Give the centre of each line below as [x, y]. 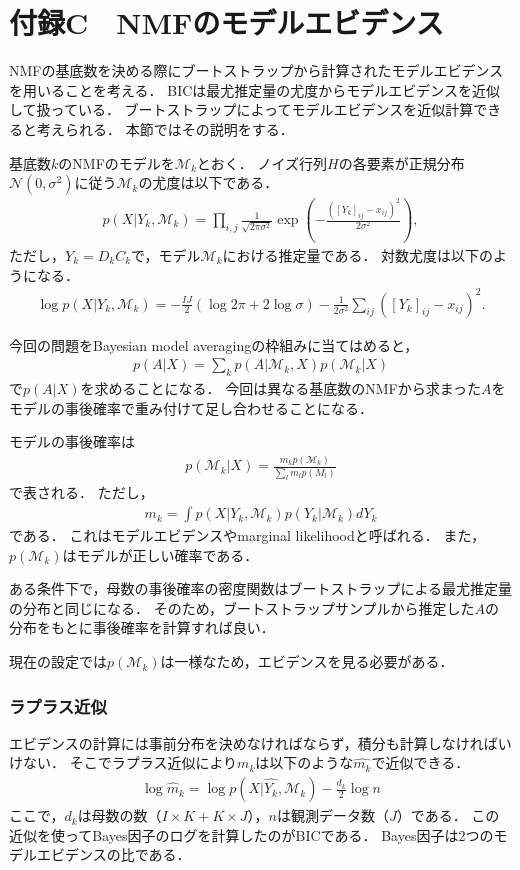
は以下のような [304, 762]
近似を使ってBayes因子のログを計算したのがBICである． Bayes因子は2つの [251, 834]
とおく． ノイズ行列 [262, 162]
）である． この [448, 815]
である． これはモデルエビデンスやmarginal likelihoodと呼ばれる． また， [247, 535]
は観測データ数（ [333, 815]
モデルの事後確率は [72, 441]
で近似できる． [420, 762]
